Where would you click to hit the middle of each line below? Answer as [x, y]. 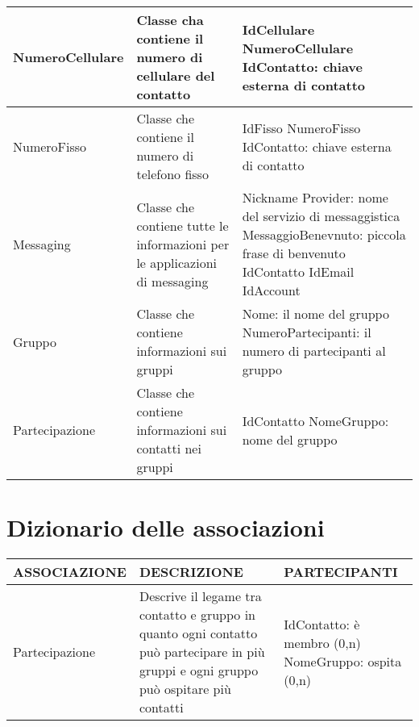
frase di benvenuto [294, 253]
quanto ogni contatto [198, 633]
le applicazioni [176, 262]
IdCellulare [278, 29]
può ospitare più [185, 689]
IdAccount [271, 290]
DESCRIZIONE [191, 572]
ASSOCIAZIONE [70, 572]
